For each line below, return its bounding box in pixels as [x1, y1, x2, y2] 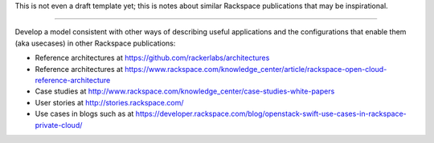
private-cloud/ [35, 120, 83, 129]
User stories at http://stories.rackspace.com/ [35, 97, 184, 107]
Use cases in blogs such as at [35, 109, 134, 119]
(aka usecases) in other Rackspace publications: [14, 38, 176, 48]
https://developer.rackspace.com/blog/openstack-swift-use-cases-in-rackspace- [135, 109, 407, 119]
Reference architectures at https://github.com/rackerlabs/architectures [35, 53, 270, 63]
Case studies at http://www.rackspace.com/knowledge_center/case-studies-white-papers [35, 86, 335, 96]
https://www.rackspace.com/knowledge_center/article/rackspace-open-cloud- [125, 64, 387, 73]
